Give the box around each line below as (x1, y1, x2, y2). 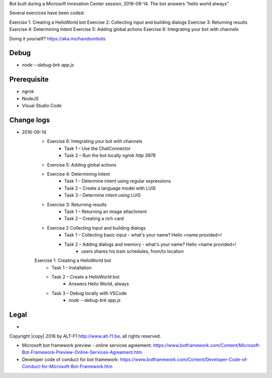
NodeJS (22, 95, 39, 101)
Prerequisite (9, 75, 49, 84)
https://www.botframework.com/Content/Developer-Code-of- (120, 356, 249, 362)
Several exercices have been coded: (9, 10, 85, 16)
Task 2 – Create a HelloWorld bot (51, 274, 120, 280)
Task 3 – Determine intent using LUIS (64, 192, 141, 198)
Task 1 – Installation (51, 264, 92, 271)
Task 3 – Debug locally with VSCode (51, 290, 127, 296)
